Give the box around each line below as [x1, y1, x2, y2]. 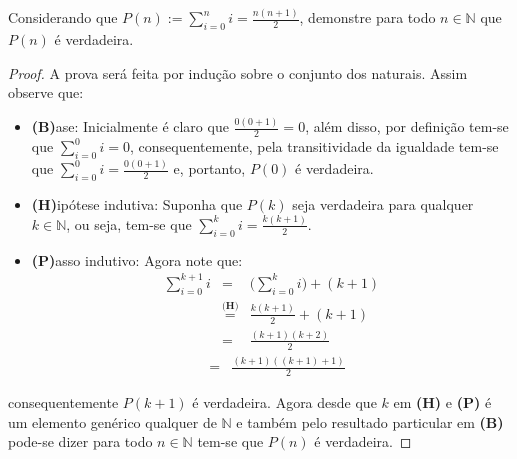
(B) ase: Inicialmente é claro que [31, 116, 229, 137]
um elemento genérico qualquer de [8, 411, 217, 432]
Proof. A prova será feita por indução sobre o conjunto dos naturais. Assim [8, 62, 468, 83]
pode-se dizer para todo [8, 431, 153, 452]
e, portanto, [173, 158, 246, 179]
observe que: [8, 82, 84, 103]
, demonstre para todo [299, 7, 436, 28]
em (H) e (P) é [393, 391, 492, 412]
